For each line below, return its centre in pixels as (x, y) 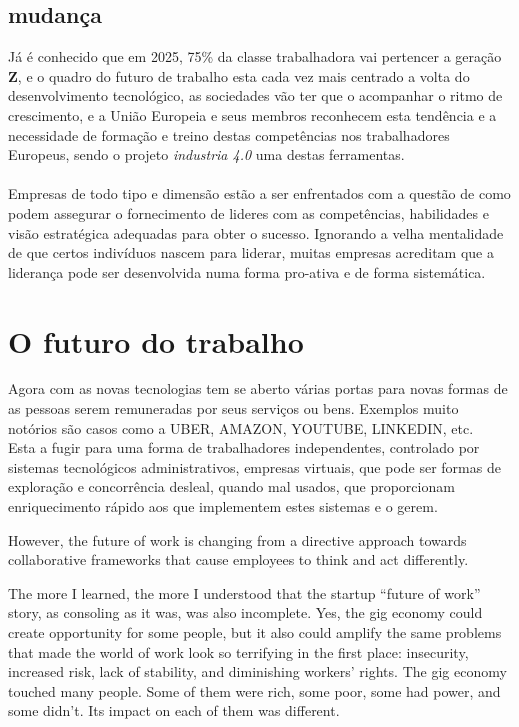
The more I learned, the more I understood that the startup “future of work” (244, 592)
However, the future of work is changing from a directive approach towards (237, 539)
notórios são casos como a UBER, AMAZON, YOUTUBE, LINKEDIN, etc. (241, 427)
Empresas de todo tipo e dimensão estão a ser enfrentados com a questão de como (259, 193)
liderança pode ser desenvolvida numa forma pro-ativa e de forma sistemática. (247, 271)
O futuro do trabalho (156, 340)
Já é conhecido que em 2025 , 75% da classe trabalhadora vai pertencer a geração (255, 56)
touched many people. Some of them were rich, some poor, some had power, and (254, 690)
